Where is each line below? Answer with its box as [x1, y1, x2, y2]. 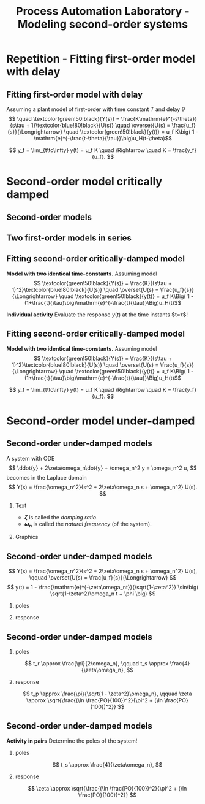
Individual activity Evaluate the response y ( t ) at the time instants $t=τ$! [6, 311, 188, 318]
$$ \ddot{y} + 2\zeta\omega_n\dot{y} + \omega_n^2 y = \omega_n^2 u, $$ [9, 464, 197, 472]
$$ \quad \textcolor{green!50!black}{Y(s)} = [8, 115, 120, 122]
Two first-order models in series [6, 232, 132, 243]
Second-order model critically [6, 175, 163, 188]
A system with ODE [6, 454, 55, 462]
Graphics [15, 534, 39, 541]
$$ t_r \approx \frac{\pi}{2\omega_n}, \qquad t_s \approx [24, 660, 169, 667]
